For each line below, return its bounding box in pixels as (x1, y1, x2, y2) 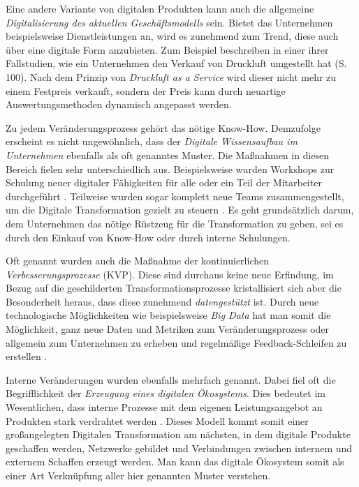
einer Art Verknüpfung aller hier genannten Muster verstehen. (6, 468, 271, 482)
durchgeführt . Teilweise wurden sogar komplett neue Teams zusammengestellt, (6, 188, 344, 203)
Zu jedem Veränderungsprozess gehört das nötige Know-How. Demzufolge (6, 120, 321, 135)
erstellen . (6, 349, 47, 364)
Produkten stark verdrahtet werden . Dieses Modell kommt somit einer (6, 413, 309, 428)
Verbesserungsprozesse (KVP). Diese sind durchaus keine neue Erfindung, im (6, 267, 334, 281)
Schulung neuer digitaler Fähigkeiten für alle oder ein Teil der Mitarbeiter (6, 175, 322, 190)
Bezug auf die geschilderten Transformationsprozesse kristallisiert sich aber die (6, 280, 342, 295)
